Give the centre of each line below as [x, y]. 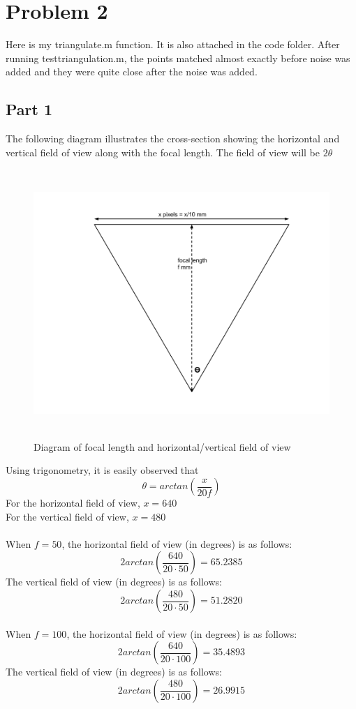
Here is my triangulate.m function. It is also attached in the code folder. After [173, 44]
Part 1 [29, 109]
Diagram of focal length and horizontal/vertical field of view [162, 446]
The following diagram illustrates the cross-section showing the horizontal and [173, 139]
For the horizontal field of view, [73, 503]
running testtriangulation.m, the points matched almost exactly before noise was [178, 58]
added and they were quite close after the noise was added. [132, 72]
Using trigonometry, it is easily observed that [102, 470]
